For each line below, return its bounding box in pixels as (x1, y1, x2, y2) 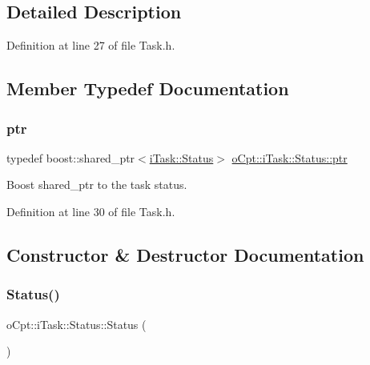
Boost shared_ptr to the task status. (6, 176, 187, 193)
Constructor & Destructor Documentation (6, 242, 364, 267)
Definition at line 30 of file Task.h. (6, 203, 175, 219)
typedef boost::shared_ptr (6, 149, 135, 166)
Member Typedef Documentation (6, 76, 289, 101)
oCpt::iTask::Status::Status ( (6, 315, 147, 332)
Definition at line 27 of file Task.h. (6, 37, 175, 54)
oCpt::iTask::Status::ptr (231, 149, 348, 166)
